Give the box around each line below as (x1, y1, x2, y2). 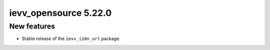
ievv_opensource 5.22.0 (9, 7, 112, 18)
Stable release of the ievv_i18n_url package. (21, 36, 120, 42)
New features (9, 22, 55, 31)
